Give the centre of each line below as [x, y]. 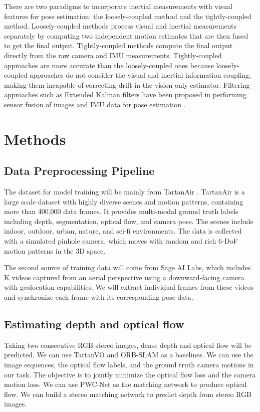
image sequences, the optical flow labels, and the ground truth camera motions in [129, 365]
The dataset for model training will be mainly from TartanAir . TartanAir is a [124, 192]
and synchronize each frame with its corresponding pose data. [99, 297]
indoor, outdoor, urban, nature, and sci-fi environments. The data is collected [123, 231]
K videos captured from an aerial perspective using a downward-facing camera [124, 277]
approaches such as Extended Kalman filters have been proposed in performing [125, 94]
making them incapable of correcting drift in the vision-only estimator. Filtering [127, 84]
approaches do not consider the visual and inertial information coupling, [141, 75]
